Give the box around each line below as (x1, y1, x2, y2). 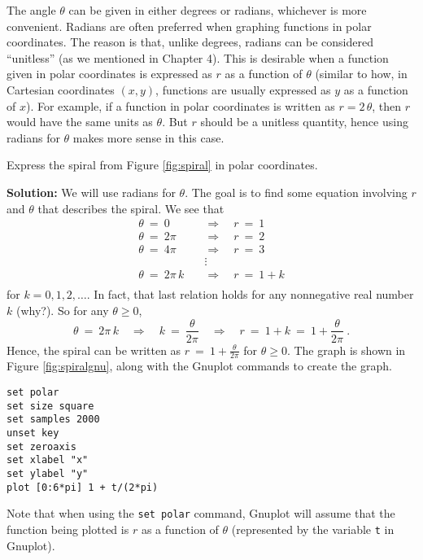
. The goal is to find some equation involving (185, 183, 408, 200)
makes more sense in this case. (72, 129, 225, 146)
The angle (7, 2, 56, 18)
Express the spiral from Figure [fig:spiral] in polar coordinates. (7, 156, 318, 173)
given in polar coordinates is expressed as (7, 65, 212, 82)
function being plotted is (7, 520, 129, 537)
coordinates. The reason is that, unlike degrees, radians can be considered (7, 33, 373, 50)
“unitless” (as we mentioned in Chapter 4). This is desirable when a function (7, 49, 389, 66)
